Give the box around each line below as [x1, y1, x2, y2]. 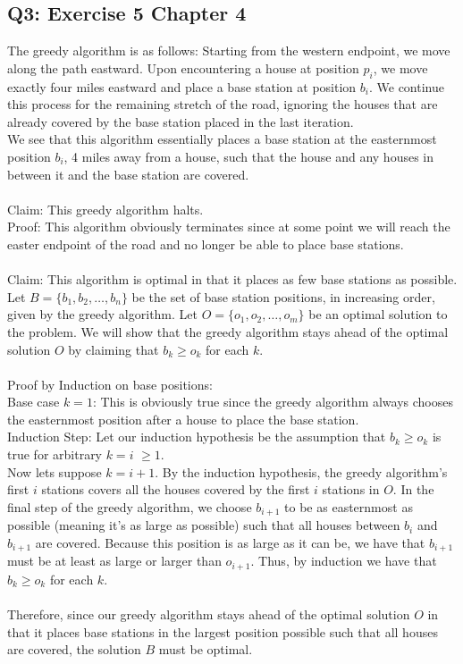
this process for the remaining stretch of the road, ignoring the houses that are [7, 95, 438, 113]
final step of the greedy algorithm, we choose [7, 497, 252, 516]
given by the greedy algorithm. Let [7, 305, 198, 324]
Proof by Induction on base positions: [7, 374, 213, 393]
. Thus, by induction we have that [250, 551, 437, 570]
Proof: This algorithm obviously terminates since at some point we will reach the [7, 217, 450, 236]
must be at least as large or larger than [7, 551, 222, 570]
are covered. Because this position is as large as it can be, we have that [35, 533, 425, 551]
